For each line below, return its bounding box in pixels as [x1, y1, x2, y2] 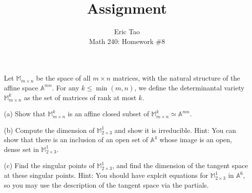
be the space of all [36, 73, 91, 83]
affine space [4, 82, 39, 92]
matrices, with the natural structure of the [112, 73, 240, 83]
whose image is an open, [159, 134, 232, 145]
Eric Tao [114, 26, 140, 37]
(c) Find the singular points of [4, 160, 95, 171]
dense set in [4, 144, 39, 154]
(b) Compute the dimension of [4, 125, 95, 135]
